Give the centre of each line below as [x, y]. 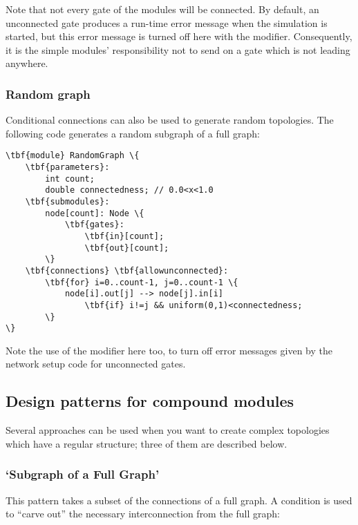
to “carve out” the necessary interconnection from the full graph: [143, 514]
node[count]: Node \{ [95, 213]
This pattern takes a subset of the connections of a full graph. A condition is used [179, 500]
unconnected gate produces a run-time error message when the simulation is [167, 22]
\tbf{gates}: [94, 225]
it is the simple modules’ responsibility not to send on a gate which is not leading [178, 49]
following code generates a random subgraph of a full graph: [133, 133]
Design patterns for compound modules [150, 401]
